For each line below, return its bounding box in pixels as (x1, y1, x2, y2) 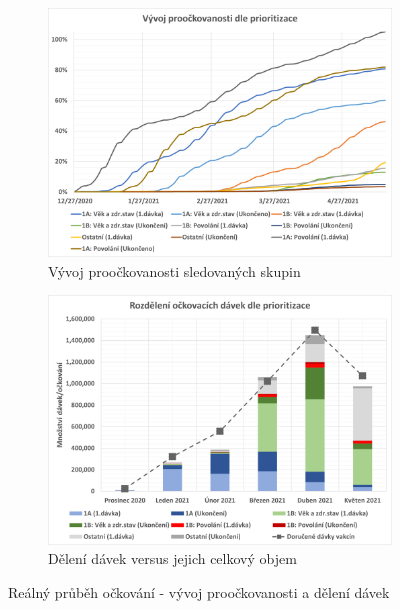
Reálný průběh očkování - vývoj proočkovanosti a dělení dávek (8, 581, 390, 602)
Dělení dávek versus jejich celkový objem (48, 548, 297, 569)
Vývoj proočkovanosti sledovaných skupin (48, 260, 301, 281)
